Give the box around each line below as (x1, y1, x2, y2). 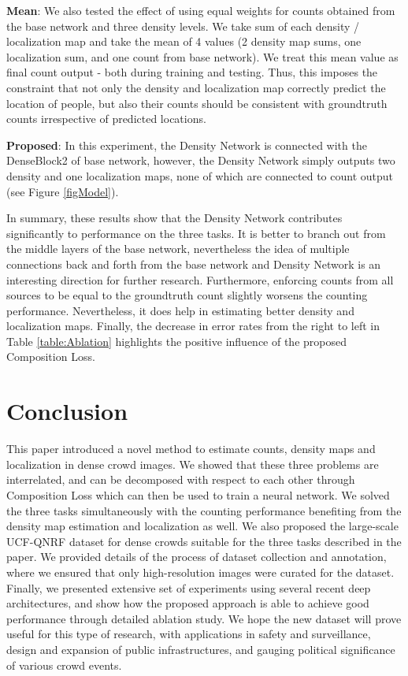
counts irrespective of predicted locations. (6, 110, 206, 127)
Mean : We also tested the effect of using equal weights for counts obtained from (6, 2, 395, 18)
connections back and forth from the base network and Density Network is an (6, 255, 381, 272)
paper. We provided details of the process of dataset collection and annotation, (6, 548, 387, 565)
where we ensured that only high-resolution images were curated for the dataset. (6, 563, 395, 580)
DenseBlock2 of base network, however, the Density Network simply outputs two (6, 152, 395, 169)
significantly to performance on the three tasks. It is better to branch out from (6, 225, 386, 241)
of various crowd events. (6, 656, 122, 673)
